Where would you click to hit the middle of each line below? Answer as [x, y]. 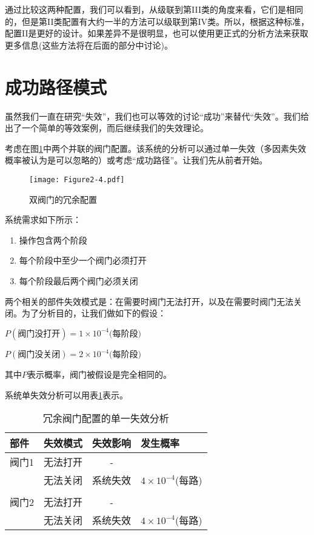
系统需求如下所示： [43, 220]
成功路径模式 [56, 87]
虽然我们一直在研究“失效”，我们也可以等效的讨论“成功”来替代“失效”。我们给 [157, 116]
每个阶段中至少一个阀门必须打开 [83, 260]
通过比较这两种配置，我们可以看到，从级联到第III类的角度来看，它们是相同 [154, 9]
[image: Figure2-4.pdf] [77, 179]
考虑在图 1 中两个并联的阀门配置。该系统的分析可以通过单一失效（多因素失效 [155, 148]
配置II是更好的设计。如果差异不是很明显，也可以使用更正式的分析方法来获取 [157, 33]
